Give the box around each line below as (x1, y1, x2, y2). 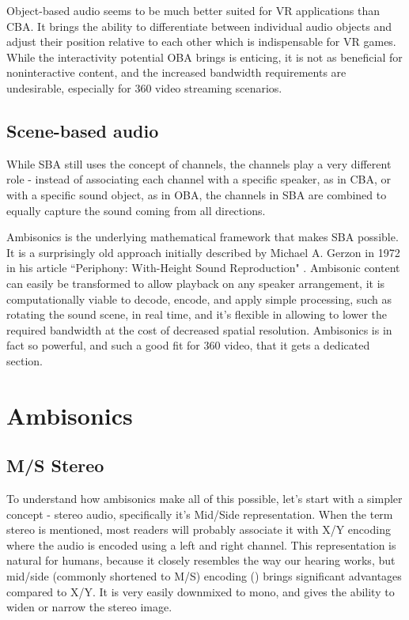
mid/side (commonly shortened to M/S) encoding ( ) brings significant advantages (6, 568, 402, 584)
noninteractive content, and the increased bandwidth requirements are (6, 64, 347, 81)
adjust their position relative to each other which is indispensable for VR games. (6, 33, 396, 50)
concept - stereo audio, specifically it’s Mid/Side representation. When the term (6, 505, 393, 522)
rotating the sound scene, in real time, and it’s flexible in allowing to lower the (6, 306, 388, 323)
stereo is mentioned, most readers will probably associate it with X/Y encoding (6, 521, 391, 538)
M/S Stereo (6, 453, 104, 478)
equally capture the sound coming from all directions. (6, 202, 266, 218)
